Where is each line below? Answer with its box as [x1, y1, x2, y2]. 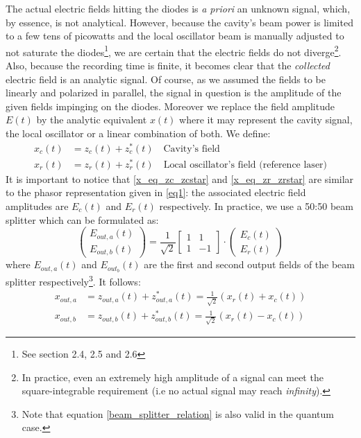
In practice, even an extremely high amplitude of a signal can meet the [22, 369, 324, 384]
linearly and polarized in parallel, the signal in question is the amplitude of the [6, 85, 342, 100]
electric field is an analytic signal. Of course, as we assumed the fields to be [6, 71, 326, 86]
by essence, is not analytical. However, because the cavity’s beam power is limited [6, 15, 353, 29]
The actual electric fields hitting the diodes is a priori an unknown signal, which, [6, 1, 351, 15]
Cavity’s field [163, 143, 220, 154]
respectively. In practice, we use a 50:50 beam [159, 199, 353, 213]
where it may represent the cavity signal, [179, 112, 353, 127]
